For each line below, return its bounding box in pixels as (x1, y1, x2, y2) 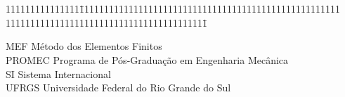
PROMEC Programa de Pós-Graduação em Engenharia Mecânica (6, 52, 289, 67)
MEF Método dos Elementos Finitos (6, 39, 162, 53)
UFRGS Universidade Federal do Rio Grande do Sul (6, 80, 231, 95)
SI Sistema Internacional (6, 66, 111, 81)
